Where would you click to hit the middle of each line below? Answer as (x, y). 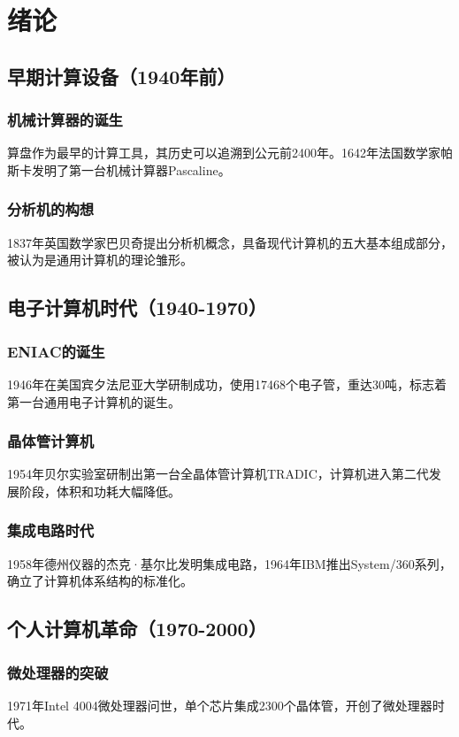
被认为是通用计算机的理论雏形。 (100, 260)
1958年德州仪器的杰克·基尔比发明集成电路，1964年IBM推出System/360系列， (229, 563)
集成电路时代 (51, 530)
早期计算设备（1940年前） (122, 76)
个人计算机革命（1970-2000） (137, 629)
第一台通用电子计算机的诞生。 (94, 401)
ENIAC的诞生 (56, 351)
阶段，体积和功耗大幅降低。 (99, 491)
